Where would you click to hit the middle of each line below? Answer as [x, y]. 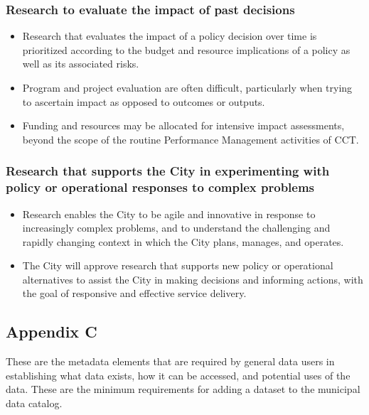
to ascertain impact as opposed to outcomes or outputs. [144, 101]
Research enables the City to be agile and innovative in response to [169, 214]
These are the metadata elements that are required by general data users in [170, 361]
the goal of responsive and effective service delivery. [134, 293]
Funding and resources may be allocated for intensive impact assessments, [183, 125]
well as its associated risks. [81, 64]
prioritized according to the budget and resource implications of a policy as [186, 49]
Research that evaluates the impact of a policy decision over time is [170, 36]
